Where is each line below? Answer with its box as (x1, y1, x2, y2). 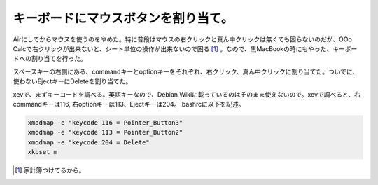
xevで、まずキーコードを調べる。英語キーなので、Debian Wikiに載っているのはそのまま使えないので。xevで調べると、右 (13, 90, 360, 98)
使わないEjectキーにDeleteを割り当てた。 (13, 77, 132, 85)
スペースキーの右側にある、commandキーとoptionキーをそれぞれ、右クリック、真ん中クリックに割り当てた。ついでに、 (13, 67, 359, 76)
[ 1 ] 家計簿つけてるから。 (15, 166, 85, 174)
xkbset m (27, 148, 58, 156)
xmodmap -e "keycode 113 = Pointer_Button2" (27, 128, 183, 137)
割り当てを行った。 (31, 55, 87, 63)
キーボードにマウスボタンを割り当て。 (13, 11, 234, 26)
